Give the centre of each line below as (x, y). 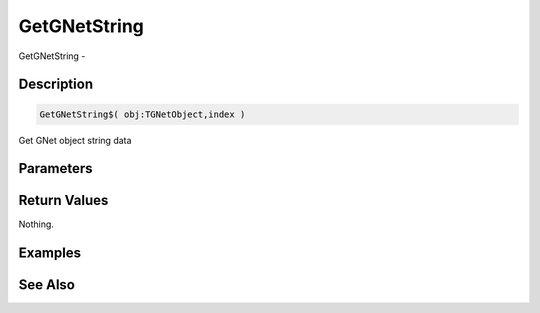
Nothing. (36, 224)
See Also (46, 285)
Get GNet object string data (75, 140)
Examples (50, 253)
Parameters (55, 168)
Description (56, 84)
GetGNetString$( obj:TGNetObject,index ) (142, 114)
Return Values (63, 200)
